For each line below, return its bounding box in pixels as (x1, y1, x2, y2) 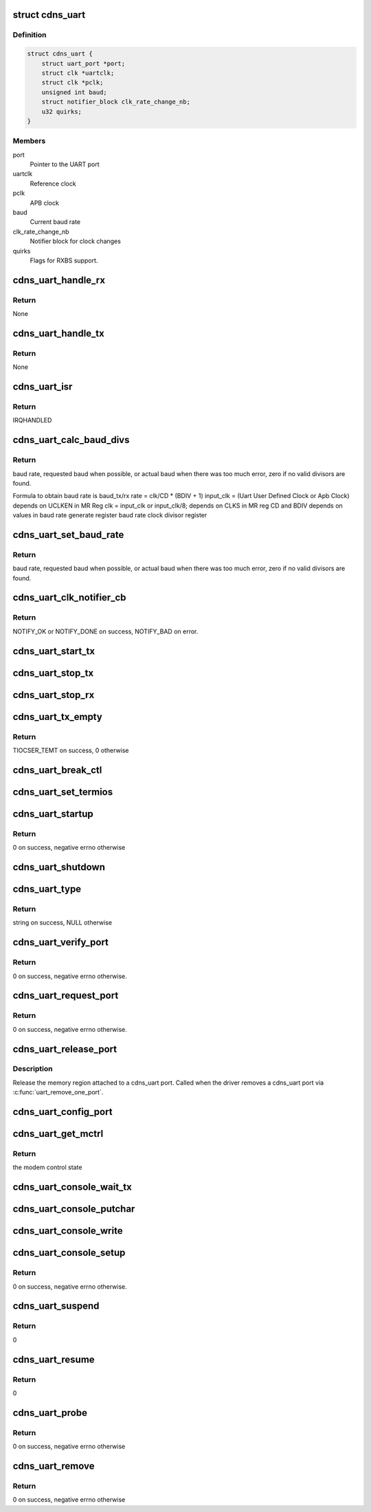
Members (12, 136, 46, 146)
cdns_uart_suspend (12, 1300, 100, 1312)
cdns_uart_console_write (12, 1225, 123, 1237)
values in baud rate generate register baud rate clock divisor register (12, 511, 207, 519)
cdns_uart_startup (12, 808, 94, 820)
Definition (12, 30, 47, 40)
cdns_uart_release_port (12, 1043, 117, 1054)
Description (12, 1064, 53, 1074)
